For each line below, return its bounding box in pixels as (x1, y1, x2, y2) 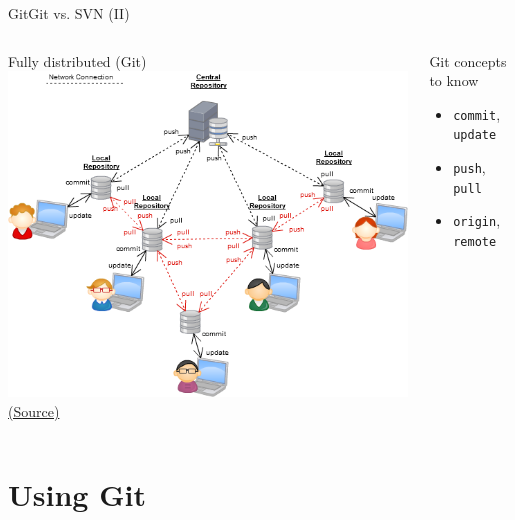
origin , (453, 210, 501, 231)
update (453, 128, 497, 143)
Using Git (8, 473, 146, 514)
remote (453, 235, 497, 250)
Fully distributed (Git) (8, 50, 147, 71)
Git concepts (429, 50, 507, 71)
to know (429, 70, 479, 91)
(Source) (8, 401, 60, 422)
